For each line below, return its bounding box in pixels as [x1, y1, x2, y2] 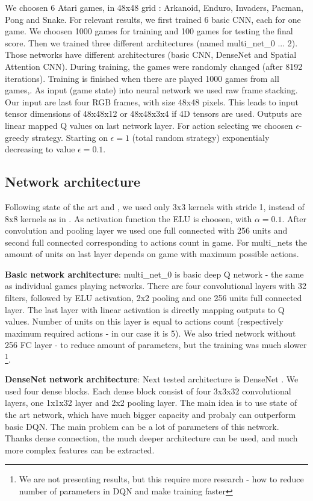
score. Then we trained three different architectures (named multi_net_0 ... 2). [5, 36, 298, 49]
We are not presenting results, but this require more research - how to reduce [19, 473, 304, 485]
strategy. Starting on [31, 131, 108, 143]
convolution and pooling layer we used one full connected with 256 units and [5, 224, 288, 237]
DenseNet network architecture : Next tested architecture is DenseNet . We [5, 373, 299, 385]
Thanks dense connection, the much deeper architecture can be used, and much [5, 432, 298, 444]
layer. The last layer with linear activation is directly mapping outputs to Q [5, 303, 285, 316]
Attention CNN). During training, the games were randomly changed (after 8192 [5, 60, 303, 72]
